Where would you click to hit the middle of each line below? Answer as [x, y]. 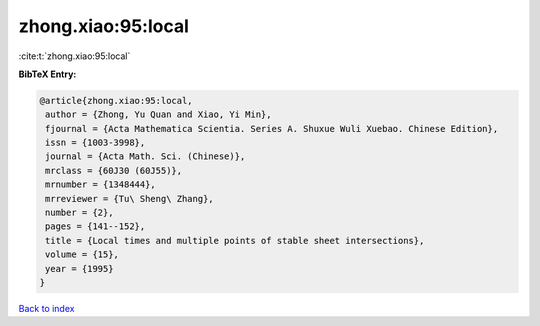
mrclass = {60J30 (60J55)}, [114, 170]
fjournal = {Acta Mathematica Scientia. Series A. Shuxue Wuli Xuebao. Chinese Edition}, [272, 128]
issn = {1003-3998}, [95, 143]
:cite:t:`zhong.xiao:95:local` [74, 56]
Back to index [46, 308]
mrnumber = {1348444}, [101, 184]
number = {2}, [79, 213]
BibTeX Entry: [47, 74]
